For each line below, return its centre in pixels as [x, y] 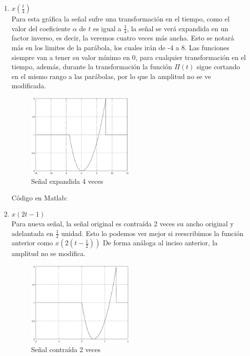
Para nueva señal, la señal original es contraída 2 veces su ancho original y [123, 224]
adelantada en [32, 233]
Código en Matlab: [40, 197]
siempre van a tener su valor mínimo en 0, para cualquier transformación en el [129, 57]
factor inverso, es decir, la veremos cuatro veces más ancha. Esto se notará [123, 38]
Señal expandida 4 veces [67, 181]
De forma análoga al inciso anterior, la [160, 243]
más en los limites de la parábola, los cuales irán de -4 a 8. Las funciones [120, 48]
